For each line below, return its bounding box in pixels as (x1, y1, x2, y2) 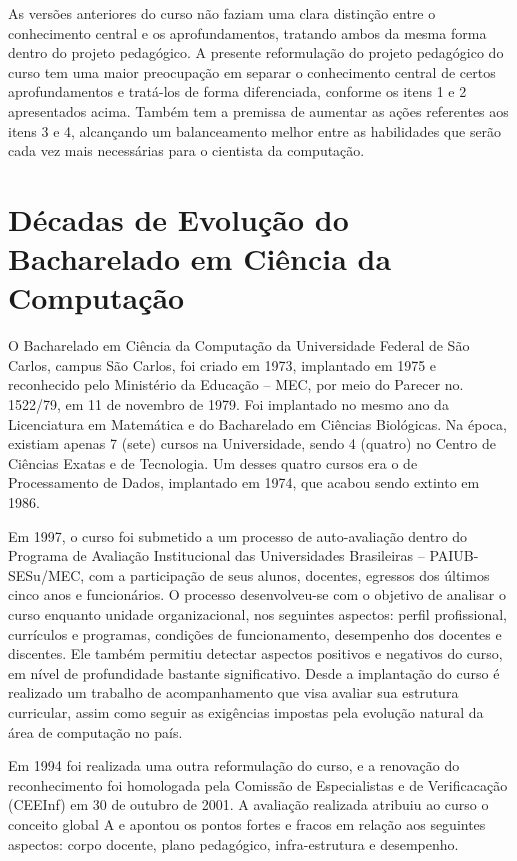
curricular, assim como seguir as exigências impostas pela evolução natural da (8, 701, 484, 722)
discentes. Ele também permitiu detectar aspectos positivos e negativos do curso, (8, 643, 503, 664)
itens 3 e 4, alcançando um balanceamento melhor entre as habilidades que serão (8, 120, 502, 141)
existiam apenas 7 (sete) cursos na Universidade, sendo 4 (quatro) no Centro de (8, 433, 496, 454)
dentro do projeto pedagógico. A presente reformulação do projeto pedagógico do (8, 42, 504, 63)
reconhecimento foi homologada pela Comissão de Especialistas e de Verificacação (8, 774, 508, 795)
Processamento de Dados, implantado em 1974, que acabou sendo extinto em (8, 472, 480, 493)
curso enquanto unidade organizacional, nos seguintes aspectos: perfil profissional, (8, 603, 507, 624)
